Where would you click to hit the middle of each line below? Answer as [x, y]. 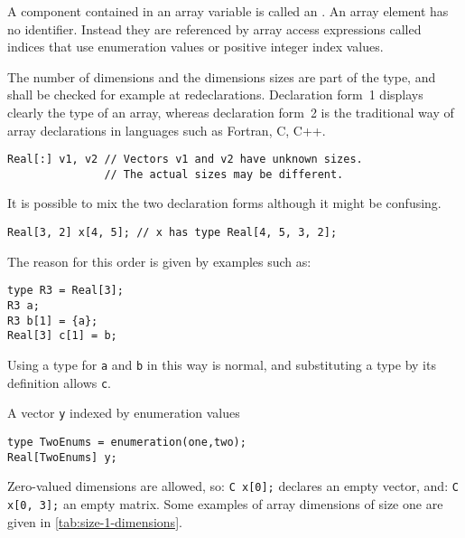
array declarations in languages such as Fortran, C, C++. [167, 130]
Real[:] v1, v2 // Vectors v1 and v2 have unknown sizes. [185, 160]
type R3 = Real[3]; [65, 291]
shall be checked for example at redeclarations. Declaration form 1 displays [215, 94]
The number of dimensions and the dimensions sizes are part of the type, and [222, 76]
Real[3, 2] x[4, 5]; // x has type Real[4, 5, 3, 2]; [172, 233]
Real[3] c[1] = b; [62, 336]
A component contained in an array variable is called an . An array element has [228, 11]
